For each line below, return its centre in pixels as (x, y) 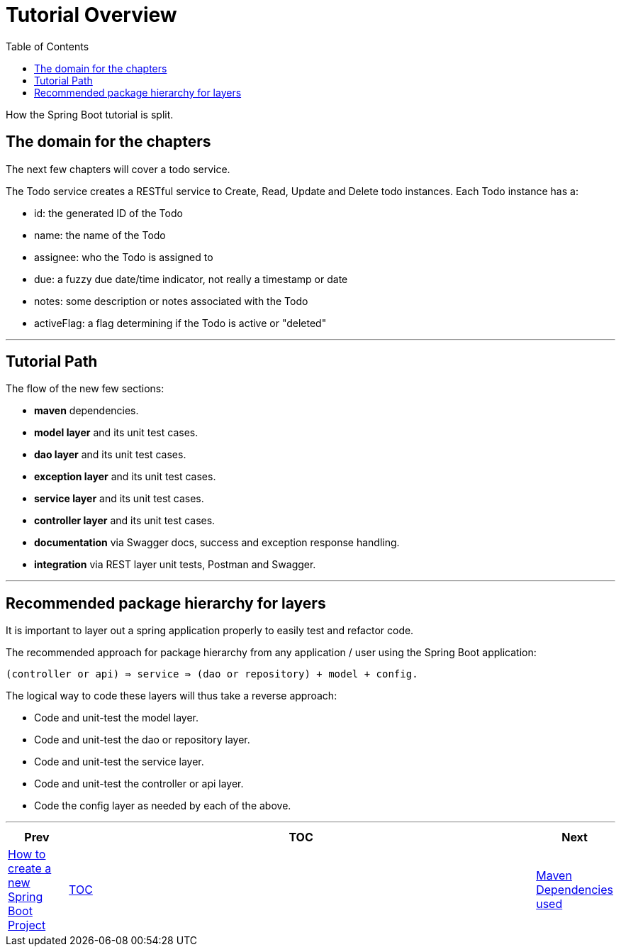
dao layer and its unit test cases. (110, 455)
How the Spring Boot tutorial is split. (90, 114)
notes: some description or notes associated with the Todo (171, 301)
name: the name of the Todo (100, 235)
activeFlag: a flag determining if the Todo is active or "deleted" (180, 323)
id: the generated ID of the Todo (108, 213)
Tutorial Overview (91, 15)
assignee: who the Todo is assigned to (124, 257)
